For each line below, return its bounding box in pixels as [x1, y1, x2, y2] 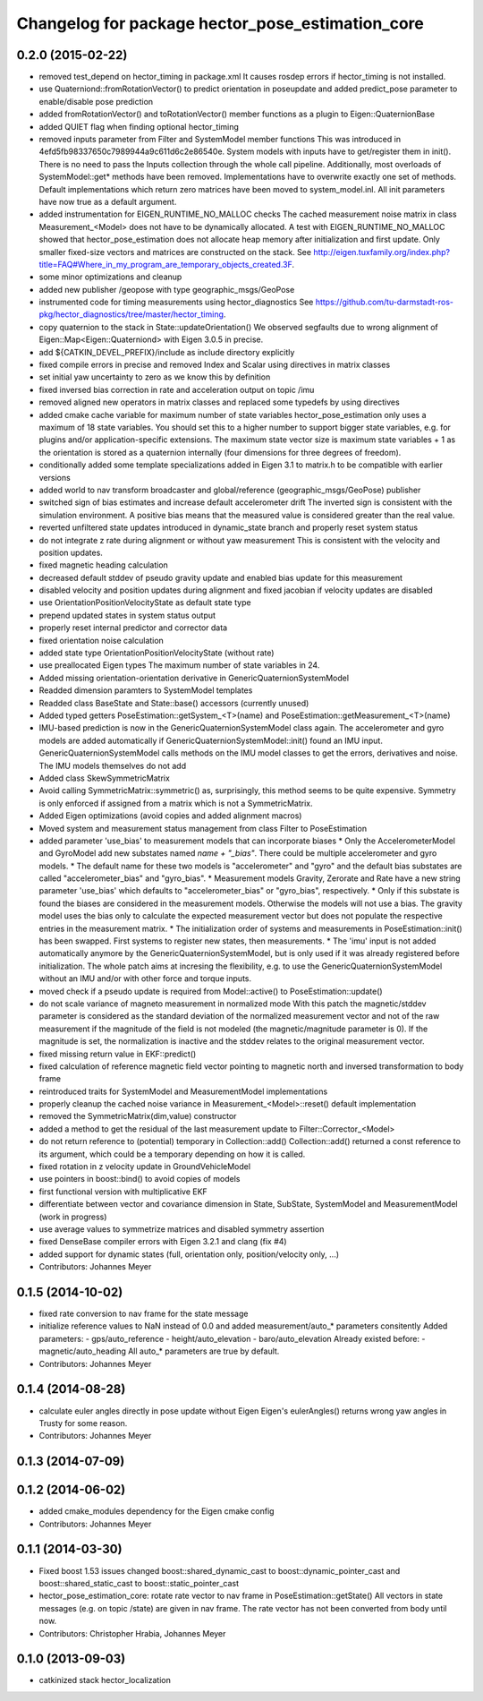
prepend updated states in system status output [38, 610, 216, 620]
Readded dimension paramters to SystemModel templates [38, 685, 253, 696]
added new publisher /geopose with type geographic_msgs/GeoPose [38, 284, 295, 295]
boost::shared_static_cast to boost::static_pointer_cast [38, 1577, 239, 1588]
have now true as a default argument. [38, 196, 177, 207]
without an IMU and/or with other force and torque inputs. [38, 973, 252, 984]
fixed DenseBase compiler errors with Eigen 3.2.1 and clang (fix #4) [38, 1236, 287, 1247]
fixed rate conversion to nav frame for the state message [38, 1308, 249, 1320]
